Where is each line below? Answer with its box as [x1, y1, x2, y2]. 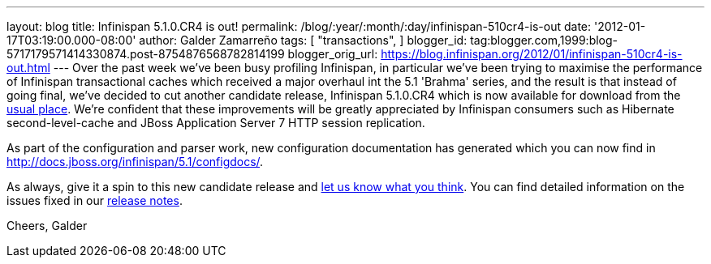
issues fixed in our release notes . [6, 194, 183, 207]
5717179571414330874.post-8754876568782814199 [6, 47, 285, 61]
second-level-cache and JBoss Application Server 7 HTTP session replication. [6, 116, 425, 130]
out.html [6, 61, 50, 75]
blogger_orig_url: [287, 47, 378, 61]
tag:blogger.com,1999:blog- [470, 33, 618, 47]
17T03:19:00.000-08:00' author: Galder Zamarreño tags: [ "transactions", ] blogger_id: [6, 33, 468, 47]
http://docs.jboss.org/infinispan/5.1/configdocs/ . [6, 155, 264, 168]
